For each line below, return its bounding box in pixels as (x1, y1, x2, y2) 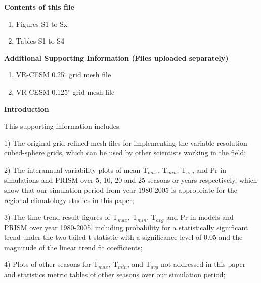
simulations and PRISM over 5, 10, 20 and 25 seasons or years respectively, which (4, 175, 257, 185)
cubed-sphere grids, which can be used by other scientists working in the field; (4, 147, 246, 158)
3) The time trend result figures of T (4, 212, 118, 222)
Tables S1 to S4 (16, 35, 65, 46)
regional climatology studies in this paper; (4, 194, 134, 205)
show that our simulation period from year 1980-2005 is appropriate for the (4, 184, 237, 195)
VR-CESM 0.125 (16, 86, 68, 97)
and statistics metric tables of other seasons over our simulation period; (4, 269, 226, 279)
